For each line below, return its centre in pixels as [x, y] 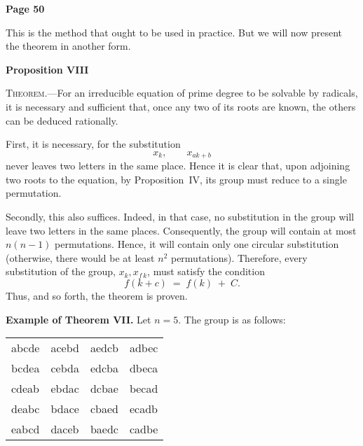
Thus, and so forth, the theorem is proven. [97, 295]
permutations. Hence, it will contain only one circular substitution [197, 244]
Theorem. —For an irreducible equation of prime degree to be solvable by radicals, [182, 93]
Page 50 [25, 8]
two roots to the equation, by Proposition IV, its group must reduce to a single [176, 179]
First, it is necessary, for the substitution [93, 144]
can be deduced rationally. [62, 120]
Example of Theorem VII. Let [78, 319]
